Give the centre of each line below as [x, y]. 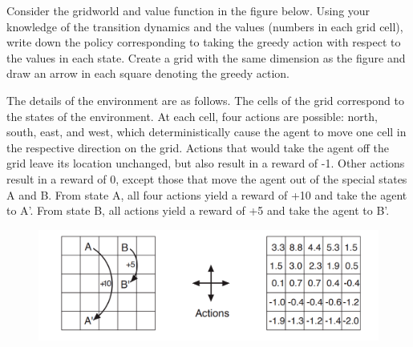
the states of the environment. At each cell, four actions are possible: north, [192, 116]
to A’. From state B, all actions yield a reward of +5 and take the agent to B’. [198, 210]
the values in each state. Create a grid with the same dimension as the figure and [206, 57]
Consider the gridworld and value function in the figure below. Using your [188, 10]
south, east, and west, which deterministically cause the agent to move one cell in [206, 132]
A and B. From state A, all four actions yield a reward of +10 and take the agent [207, 194]
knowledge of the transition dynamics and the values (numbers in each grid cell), [205, 26]
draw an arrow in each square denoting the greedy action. [148, 73]
